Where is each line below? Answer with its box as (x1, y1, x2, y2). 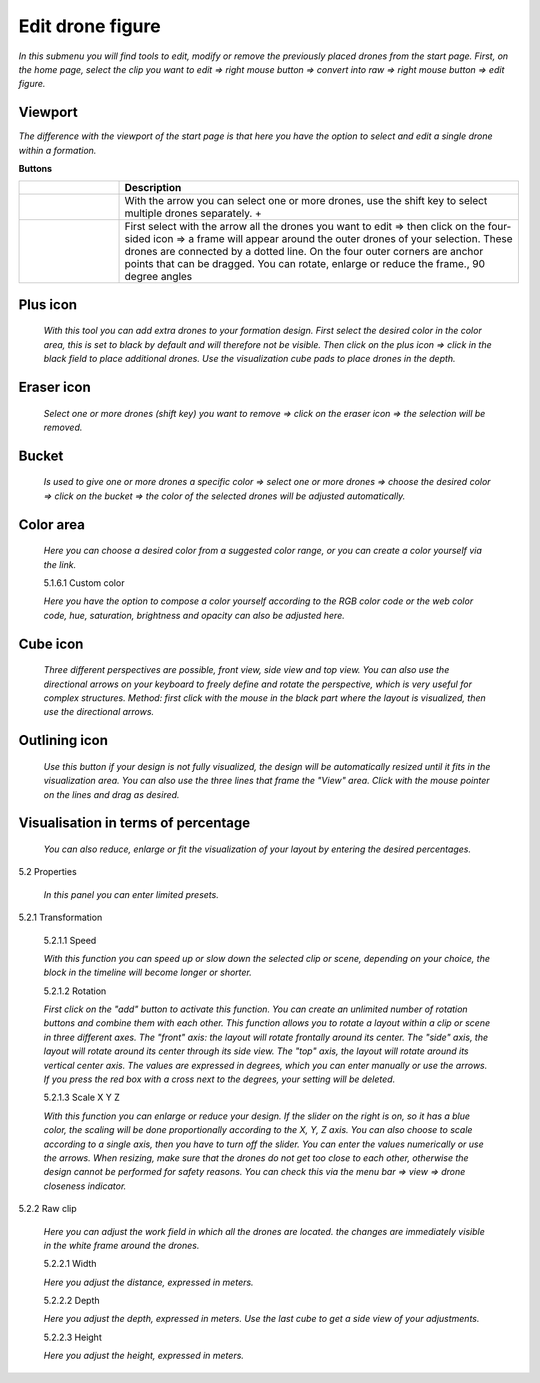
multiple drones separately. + (124, 206, 262, 220)
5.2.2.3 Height (43, 1331, 102, 1343)
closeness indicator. (43, 1180, 127, 1192)
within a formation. (18, 144, 97, 156)
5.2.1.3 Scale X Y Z (43, 1091, 120, 1104)
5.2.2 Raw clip (18, 1203, 77, 1215)
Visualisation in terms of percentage (18, 815, 251, 832)
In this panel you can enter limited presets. (43, 888, 219, 900)
